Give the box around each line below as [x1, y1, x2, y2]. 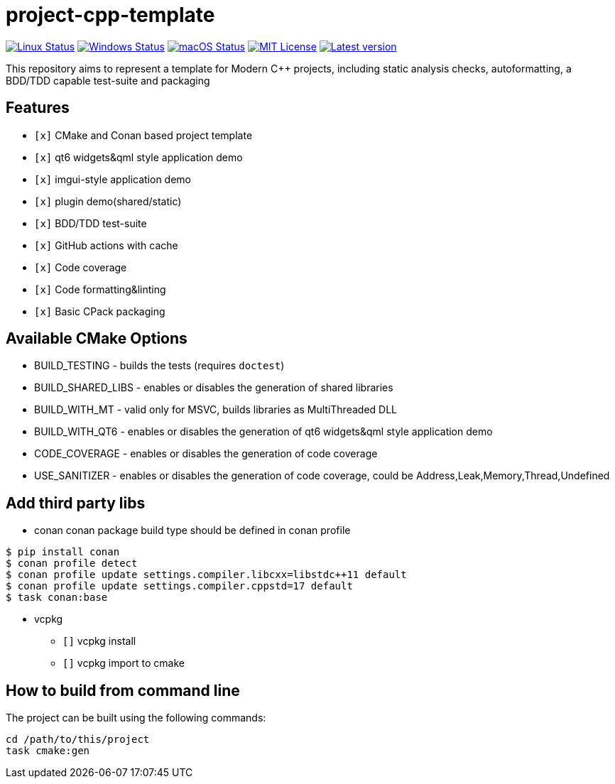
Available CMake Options [6, 330, 187, 348]
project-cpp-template [6, 3, 215, 27]
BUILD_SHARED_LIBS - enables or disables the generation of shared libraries [34, 381, 393, 394]
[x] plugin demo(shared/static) [34, 195, 182, 207]
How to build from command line [6, 681, 240, 699]
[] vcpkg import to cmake [62, 657, 185, 670]
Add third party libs [6, 494, 146, 512]
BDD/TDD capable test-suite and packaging [6, 74, 210, 87]
